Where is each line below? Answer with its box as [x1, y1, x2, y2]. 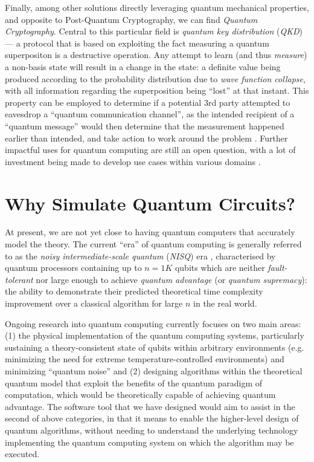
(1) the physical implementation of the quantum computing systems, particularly [5, 329, 304, 342]
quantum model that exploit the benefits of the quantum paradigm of [5, 376, 262, 389]
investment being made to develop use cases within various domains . [5, 155, 261, 168]
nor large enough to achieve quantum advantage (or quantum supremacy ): [36, 273, 307, 285]
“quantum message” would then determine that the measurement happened [5, 119, 284, 132]
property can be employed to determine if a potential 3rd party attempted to [5, 96, 290, 108]
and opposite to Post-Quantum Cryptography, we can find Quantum [5, 13, 258, 25]
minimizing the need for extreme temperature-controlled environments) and [5, 353, 284, 365]
